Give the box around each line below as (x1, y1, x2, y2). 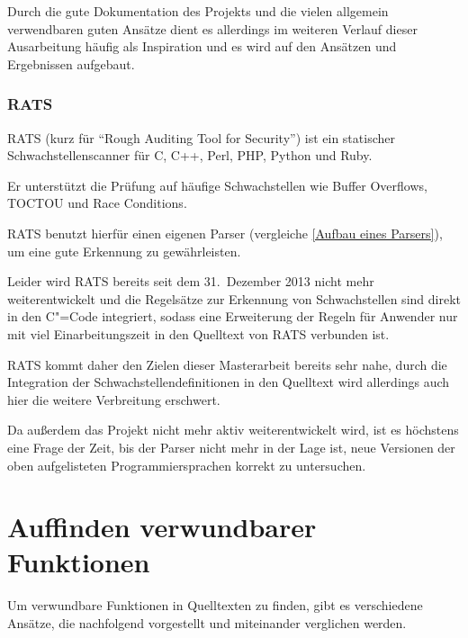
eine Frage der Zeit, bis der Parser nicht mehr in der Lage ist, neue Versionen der (7, 437, 455, 456)
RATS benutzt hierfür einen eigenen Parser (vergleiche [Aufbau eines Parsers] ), (7, 223, 443, 242)
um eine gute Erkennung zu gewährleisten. (7, 241, 241, 260)
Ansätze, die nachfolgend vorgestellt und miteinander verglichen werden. (7, 614, 407, 632)
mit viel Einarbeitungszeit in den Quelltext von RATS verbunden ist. (7, 324, 390, 343)
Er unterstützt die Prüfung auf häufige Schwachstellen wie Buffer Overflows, (7, 175, 427, 194)
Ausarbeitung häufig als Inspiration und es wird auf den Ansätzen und (7, 37, 397, 56)
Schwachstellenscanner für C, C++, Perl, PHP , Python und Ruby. (7, 146, 373, 165)
